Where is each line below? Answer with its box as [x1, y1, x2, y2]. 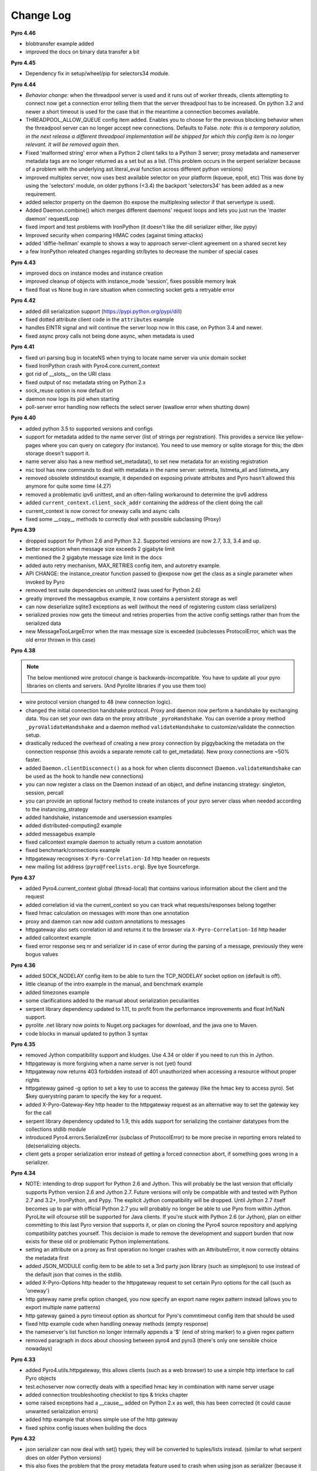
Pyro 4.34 [11, 1169, 36, 1176]
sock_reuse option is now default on [25, 387, 113, 394]
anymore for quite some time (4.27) [25, 482, 112, 490]
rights [25, 1076, 40, 1083]
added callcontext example [25, 934, 91, 941]
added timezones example [25, 989, 90, 996]
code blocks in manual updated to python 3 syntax [25, 1030, 149, 1037]
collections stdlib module [25, 1126, 86, 1133]
